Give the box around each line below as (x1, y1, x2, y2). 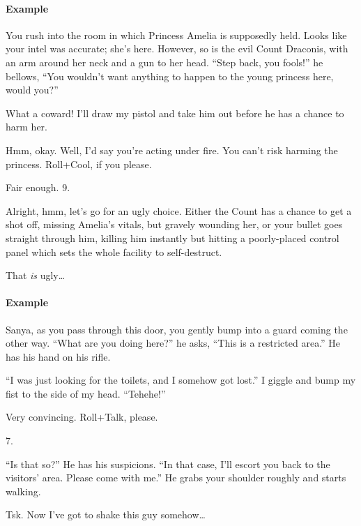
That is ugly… (6, 268, 66, 283)
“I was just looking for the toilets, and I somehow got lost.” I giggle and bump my (6, 373, 356, 387)
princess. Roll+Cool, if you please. (6, 156, 152, 171)
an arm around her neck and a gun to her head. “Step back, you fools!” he (6, 54, 323, 69)
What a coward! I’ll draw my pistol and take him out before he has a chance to (6, 105, 344, 120)
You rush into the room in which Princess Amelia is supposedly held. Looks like (6, 27, 347, 42)
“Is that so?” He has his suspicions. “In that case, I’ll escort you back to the (6, 456, 330, 471)
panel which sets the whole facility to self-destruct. (6, 244, 222, 259)
